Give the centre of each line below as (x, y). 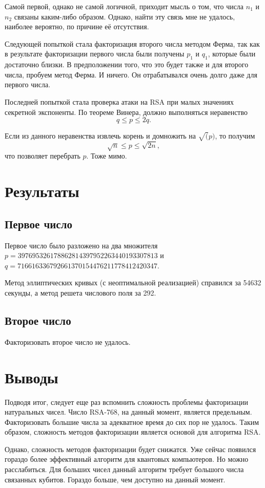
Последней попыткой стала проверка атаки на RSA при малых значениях (119, 101)
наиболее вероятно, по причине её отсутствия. (77, 26)
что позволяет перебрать (43, 156)
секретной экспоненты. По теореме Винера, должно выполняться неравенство (126, 112)
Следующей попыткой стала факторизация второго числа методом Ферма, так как (132, 43)
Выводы (32, 377)
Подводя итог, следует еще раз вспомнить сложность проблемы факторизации (126, 402)
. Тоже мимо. (107, 156)
